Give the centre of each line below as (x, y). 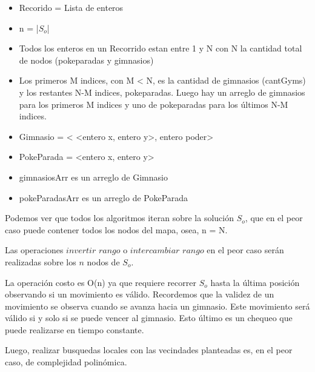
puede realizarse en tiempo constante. (75, 329)
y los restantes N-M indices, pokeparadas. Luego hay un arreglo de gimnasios (162, 92)
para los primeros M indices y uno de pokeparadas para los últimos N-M (154, 104)
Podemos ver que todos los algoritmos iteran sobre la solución (120, 218)
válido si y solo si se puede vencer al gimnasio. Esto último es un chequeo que (149, 318)
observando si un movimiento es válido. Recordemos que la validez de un (140, 294)
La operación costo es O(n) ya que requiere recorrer (101, 282)
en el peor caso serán (245, 250)
